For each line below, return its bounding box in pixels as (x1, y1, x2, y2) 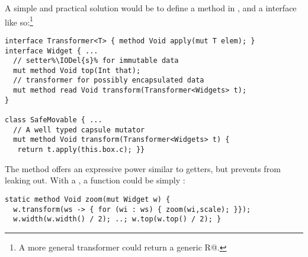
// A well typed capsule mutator (13, 125, 145, 134)
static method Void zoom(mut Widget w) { (5, 195, 171, 204)
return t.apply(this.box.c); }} (17, 145, 145, 154)
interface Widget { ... (5, 46, 98, 55)
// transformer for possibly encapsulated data (13, 76, 204, 85)
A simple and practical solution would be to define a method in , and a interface (5, 2, 297, 14)
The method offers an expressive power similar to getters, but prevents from (5, 162, 281, 174)
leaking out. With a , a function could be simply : (5, 174, 185, 186)
